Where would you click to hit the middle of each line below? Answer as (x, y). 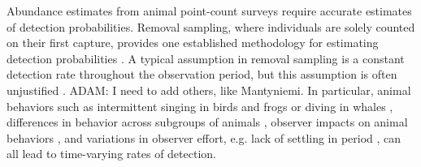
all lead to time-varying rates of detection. (111, 154)
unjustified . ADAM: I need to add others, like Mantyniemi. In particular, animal (209, 90)
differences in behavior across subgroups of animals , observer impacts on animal (207, 122)
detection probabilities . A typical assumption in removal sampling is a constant (206, 58)
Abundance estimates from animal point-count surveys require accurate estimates (209, 11)
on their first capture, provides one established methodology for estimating (193, 43)
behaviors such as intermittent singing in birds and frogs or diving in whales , (200, 106)
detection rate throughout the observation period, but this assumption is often (202, 74)
